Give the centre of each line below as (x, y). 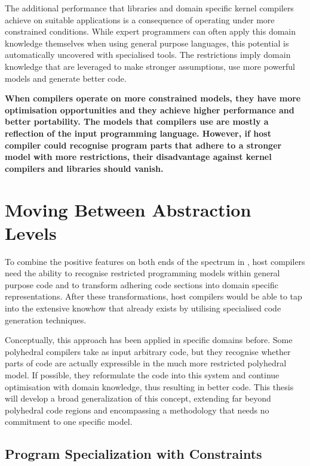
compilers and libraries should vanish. (84, 168)
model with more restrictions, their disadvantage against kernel (138, 157)
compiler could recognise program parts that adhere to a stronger (143, 145)
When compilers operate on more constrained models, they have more (153, 98)
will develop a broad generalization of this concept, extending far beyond (138, 398)
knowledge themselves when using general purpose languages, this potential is (147, 43)
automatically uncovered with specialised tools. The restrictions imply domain (148, 55)
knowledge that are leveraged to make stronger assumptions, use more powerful (150, 66)
